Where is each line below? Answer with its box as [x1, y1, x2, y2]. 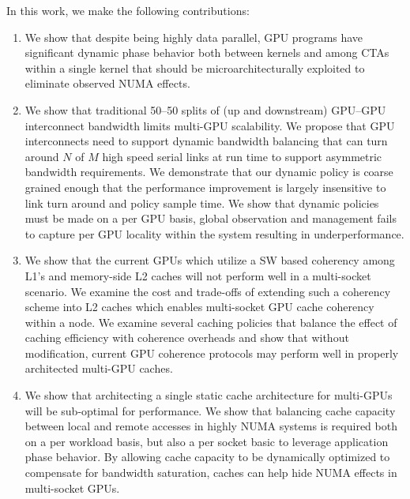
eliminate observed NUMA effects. [24, 75, 190, 92]
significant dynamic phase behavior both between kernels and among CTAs [24, 44, 389, 61]
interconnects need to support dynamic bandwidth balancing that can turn [24, 133, 388, 149]
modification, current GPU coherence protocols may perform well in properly [24, 344, 399, 361]
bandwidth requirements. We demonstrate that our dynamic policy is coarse [24, 163, 393, 180]
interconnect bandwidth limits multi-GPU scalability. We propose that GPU [24, 117, 395, 133]
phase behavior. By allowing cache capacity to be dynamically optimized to [24, 448, 390, 465]
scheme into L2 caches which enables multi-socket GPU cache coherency [24, 298, 374, 315]
